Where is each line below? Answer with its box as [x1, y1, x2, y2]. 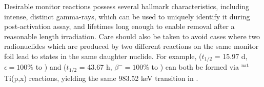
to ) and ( [35, 62, 67, 72]
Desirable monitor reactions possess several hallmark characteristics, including [4, 1, 249, 11]
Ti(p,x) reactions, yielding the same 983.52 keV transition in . [4, 72, 198, 83]
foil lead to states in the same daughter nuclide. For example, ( [4, 50, 202, 61]
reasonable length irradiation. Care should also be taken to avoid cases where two [4, 31, 260, 41]
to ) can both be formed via [151, 62, 239, 72]
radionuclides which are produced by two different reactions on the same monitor [4, 41, 259, 51]
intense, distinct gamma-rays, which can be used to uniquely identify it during [4, 11, 250, 21]
